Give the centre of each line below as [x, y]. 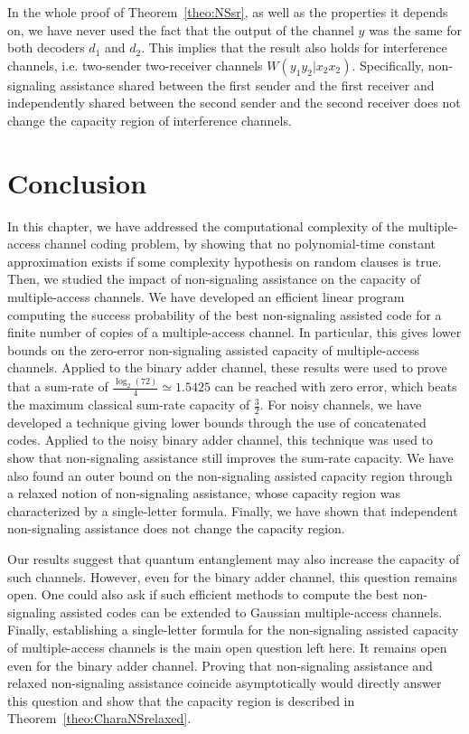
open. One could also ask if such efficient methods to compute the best [203, 594]
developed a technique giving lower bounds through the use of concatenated [217, 422]
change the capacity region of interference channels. [150, 120]
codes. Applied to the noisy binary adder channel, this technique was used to [220, 440]
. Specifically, [388, 65]
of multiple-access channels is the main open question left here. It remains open [227, 648]
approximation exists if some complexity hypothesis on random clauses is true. [225, 261]
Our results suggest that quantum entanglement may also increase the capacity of [234, 559]
